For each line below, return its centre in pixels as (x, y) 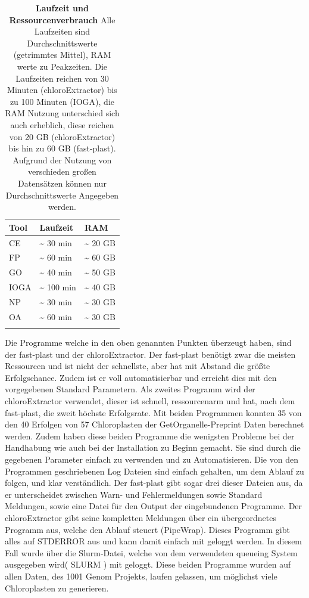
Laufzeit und (62, 8)
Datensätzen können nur (62, 183)
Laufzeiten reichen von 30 (62, 78)
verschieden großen (62, 171)
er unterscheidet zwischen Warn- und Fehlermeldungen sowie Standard (134, 494)
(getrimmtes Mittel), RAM (62, 55)
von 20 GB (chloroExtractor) (62, 136)
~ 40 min (56, 272)
